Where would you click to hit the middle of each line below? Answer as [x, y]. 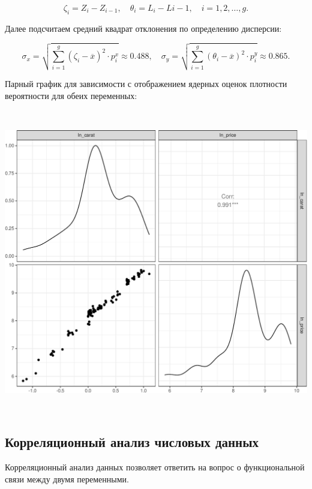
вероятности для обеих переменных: [71, 95]
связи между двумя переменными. [67, 478]
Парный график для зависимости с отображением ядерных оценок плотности [146, 84]
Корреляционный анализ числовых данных [132, 442]
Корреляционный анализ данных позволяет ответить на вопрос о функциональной [155, 466]
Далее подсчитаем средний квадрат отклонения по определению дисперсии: [143, 28]
